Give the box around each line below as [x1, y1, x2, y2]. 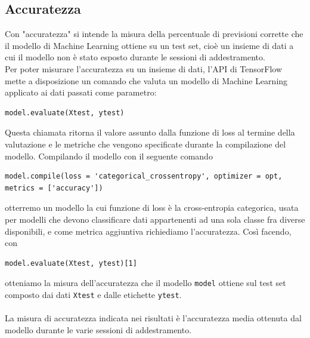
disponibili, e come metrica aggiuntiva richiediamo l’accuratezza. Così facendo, [5, 225, 292, 237]
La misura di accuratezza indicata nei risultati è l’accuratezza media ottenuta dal [5, 312, 302, 324]
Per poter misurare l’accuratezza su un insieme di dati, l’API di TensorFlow [5, 62, 283, 75]
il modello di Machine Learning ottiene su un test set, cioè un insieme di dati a [5, 39, 294, 51]
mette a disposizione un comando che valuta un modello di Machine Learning [5, 74, 288, 87]
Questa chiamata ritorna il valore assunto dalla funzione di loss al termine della [5, 126, 295, 139]
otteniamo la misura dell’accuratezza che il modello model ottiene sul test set [5, 276, 286, 289]
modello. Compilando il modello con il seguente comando [5, 149, 213, 162]
